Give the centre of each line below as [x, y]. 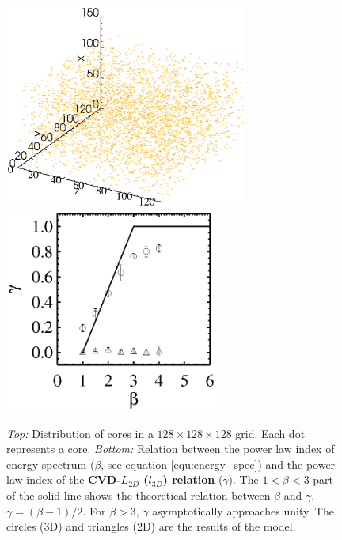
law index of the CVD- [64, 480]
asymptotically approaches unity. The [243, 510]
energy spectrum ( [51, 464]
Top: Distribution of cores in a [80, 433]
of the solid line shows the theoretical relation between [139, 495]
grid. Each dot [270, 433]
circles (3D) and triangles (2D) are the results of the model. [151, 526]
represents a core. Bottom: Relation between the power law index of [171, 449]
